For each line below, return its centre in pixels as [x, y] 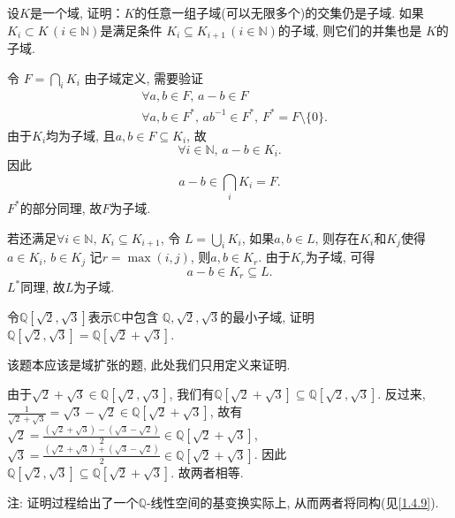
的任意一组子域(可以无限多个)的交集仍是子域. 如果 [279, 12]
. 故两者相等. [207, 472]
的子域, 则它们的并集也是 [350, 30]
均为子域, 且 [81, 135]
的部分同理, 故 [61, 207]
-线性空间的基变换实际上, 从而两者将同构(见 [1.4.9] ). [292, 502]
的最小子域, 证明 [267, 316]
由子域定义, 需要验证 [144, 77]
